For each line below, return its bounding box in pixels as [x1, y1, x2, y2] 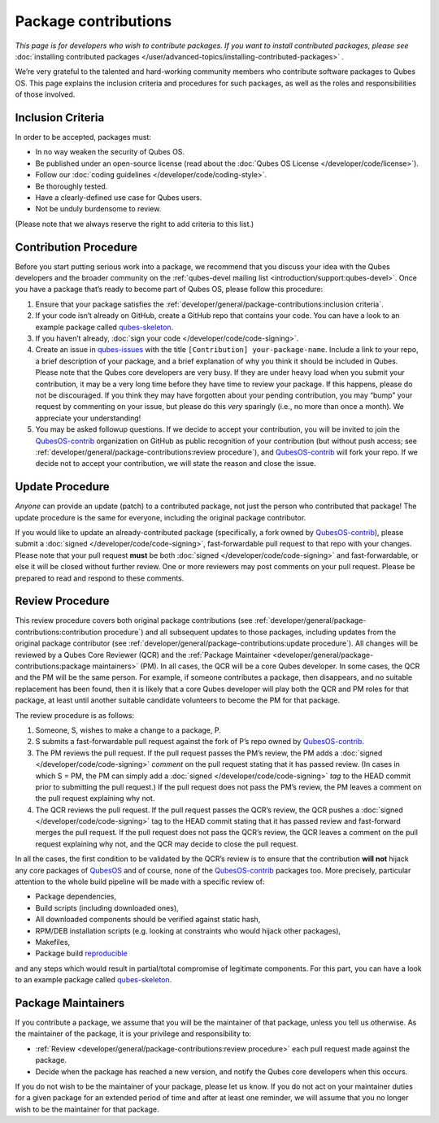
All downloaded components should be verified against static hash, [35, 915, 261, 925]
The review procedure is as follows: [15, 710, 134, 720]
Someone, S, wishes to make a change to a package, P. [35, 725, 221, 735]
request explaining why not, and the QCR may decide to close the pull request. [35, 838, 298, 849]
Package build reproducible [35, 948, 128, 959]
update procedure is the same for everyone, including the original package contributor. [15, 512, 306, 522]
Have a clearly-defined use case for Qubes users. [35, 192, 202, 202]
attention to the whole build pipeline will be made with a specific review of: [15, 877, 265, 886]
